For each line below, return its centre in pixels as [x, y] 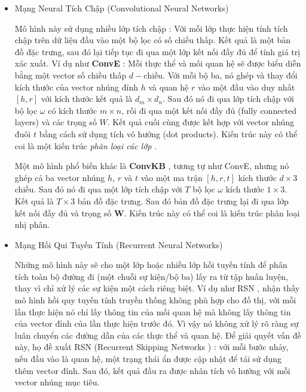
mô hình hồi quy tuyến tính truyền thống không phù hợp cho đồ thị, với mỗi [155, 300]
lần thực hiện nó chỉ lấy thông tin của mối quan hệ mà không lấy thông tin [153, 311]
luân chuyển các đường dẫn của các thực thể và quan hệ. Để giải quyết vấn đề [158, 335]
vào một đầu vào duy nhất [246, 87]
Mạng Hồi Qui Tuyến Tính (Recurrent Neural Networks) [119, 244]
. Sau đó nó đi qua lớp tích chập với [228, 99]
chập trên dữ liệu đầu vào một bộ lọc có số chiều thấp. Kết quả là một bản [153, 40]
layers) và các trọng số [56, 122]
